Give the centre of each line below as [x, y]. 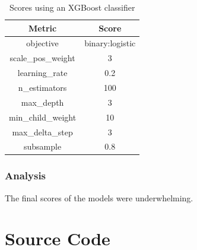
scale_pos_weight [42, 58]
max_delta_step [42, 132]
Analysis [26, 175]
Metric [43, 28]
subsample [43, 146]
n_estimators [42, 87]
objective [42, 43]
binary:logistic [110, 43]
